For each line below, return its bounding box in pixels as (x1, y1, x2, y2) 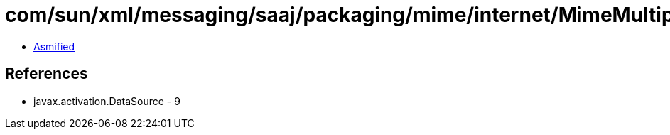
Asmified (33, 40, 75, 53)
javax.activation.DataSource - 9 (33, 94, 180, 107)
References (5, 65, 88, 83)
